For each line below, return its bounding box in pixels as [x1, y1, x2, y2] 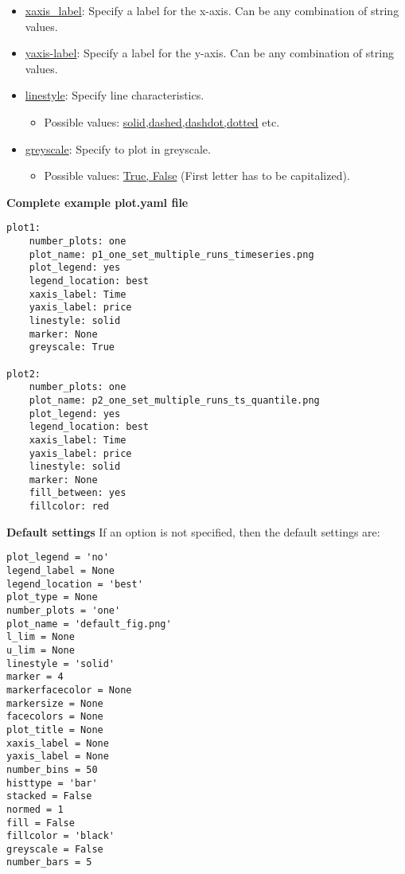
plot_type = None [6, 591, 98, 603]
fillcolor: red [29, 501, 109, 513]
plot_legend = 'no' [6, 552, 109, 564]
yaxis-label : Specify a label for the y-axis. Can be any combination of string [25, 45, 394, 61]
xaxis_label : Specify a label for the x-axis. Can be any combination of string [25, 2, 399, 18]
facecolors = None [6, 711, 103, 723]
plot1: [6, 222, 41, 234]
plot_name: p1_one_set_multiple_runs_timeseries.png [29, 248, 314, 260]
